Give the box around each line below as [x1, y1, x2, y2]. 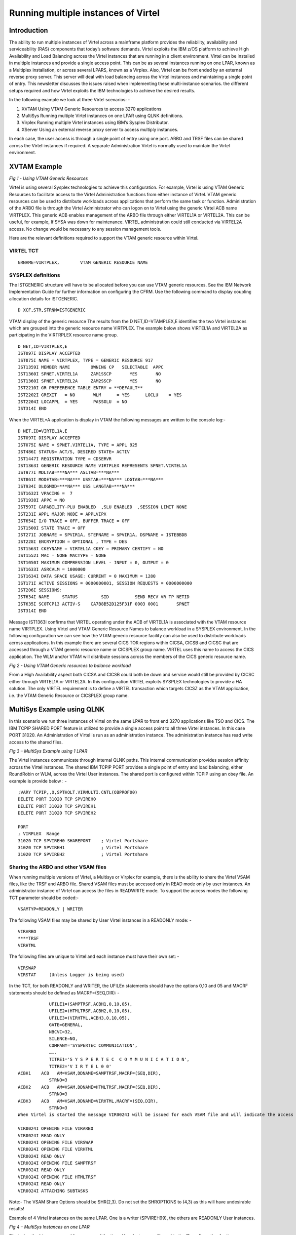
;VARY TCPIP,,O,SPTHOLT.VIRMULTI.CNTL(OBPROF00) [18, 789, 138, 795]
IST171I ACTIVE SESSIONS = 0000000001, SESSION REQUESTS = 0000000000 [18, 580, 192, 586]
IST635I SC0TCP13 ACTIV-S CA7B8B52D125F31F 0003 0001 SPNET [18, 601, 190, 607]
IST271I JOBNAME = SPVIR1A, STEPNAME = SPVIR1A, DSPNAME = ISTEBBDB [18, 532, 187, 537]
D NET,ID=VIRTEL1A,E [18, 428, 68, 434]
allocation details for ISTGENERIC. [9, 295, 78, 301]
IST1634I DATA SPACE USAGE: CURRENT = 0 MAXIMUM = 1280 [18, 574, 156, 579]
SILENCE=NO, [49, 1036, 78, 1042]
